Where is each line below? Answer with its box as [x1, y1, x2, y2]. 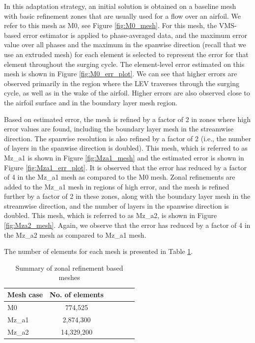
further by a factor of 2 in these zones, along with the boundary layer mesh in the [4, 191, 251, 201]
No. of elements [50, 289, 104, 300]
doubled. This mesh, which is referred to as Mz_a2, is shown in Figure [4, 210, 217, 220]
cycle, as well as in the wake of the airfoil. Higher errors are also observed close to [4, 88, 250, 98]
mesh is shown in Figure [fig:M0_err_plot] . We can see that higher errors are [4, 68, 237, 79]
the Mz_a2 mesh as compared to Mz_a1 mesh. [4, 229, 146, 240]
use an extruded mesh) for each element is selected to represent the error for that [4, 49, 249, 59]
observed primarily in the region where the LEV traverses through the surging [4, 78, 240, 88]
